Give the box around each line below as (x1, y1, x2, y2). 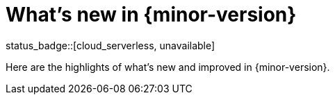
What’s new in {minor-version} (6, 3, 297, 26)
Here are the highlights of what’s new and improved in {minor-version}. (6, 60, 330, 73)
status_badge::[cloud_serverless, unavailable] (6, 39, 215, 51)
